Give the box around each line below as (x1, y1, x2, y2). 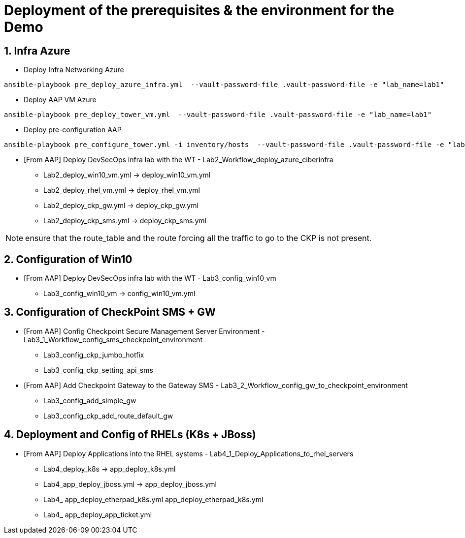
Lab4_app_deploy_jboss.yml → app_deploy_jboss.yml (43, 479, 217, 488)
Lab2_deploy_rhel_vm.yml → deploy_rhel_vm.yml (43, 186, 200, 195)
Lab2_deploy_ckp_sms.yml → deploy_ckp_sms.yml (43, 216, 206, 225)
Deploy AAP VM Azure (24, 95, 97, 104)
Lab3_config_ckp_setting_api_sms (43, 365, 153, 374)
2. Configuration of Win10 (4, 253, 133, 266)
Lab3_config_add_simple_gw (43, 396, 136, 405)
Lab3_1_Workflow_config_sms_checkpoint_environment (24, 335, 202, 344)
